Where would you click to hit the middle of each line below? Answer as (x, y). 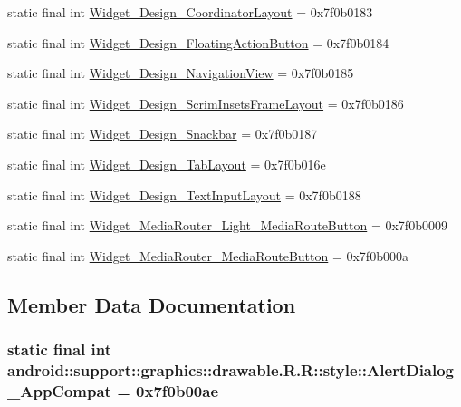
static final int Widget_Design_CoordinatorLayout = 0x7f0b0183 (190, 12)
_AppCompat (59, 390)
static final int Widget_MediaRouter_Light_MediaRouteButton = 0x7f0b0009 (227, 225)
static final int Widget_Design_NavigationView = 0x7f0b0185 (181, 73)
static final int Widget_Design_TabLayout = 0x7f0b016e (167, 164)
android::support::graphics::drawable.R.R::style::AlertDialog (231, 369)
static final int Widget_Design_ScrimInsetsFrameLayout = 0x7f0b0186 (206, 103)
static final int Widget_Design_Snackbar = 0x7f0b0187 (163, 134)
